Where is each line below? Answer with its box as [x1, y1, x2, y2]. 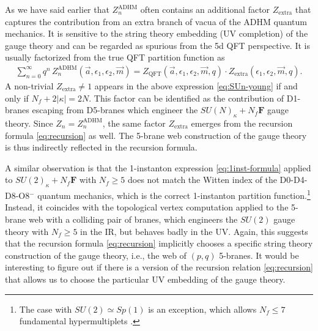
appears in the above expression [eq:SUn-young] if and [94, 80, 298, 92]
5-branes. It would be [219, 248, 299, 261]
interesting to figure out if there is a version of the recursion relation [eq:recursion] [5, 261, 313, 273]
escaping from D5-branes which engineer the [32, 103, 198, 116]
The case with [19, 302, 72, 315]
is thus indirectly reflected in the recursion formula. [5, 141, 198, 154]
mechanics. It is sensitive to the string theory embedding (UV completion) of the [5, 27, 308, 40]
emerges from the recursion [191, 116, 293, 129]
